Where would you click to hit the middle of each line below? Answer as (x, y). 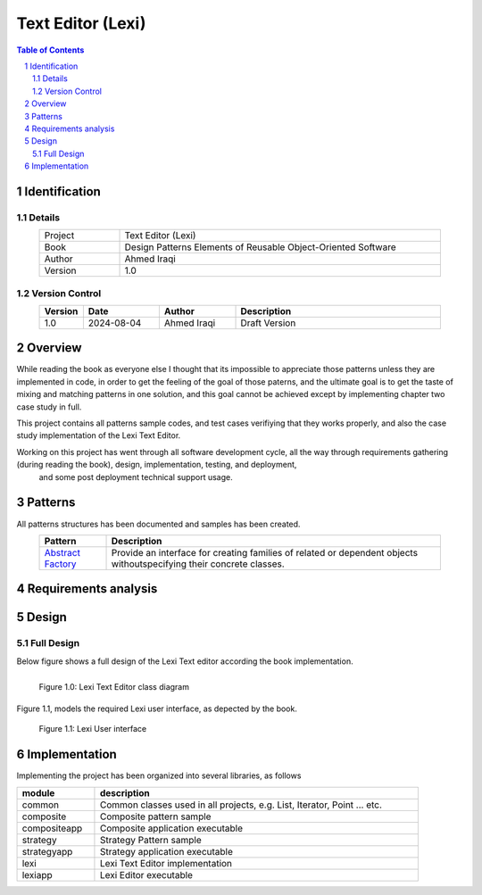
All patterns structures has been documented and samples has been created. (158, 524)
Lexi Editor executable (146, 874)
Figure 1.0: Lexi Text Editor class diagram (114, 686)
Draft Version (268, 323)
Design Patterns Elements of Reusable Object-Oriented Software (260, 247)
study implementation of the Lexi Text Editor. (99, 435)
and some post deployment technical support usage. (136, 477)
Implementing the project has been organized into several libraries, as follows (159, 775)
